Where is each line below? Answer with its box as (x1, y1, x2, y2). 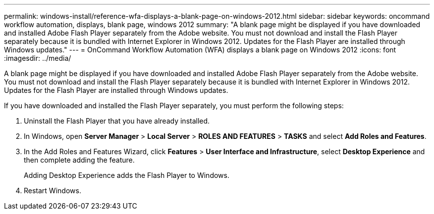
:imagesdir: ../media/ (4, 54, 71, 62)
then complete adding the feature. (24, 156, 135, 164)
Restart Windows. (24, 186, 81, 195)
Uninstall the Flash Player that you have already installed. (24, 117, 210, 125)
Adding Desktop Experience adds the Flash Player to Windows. (24, 171, 229, 179)
